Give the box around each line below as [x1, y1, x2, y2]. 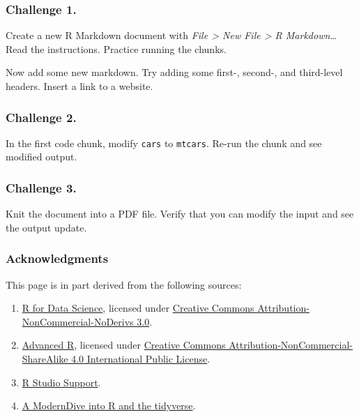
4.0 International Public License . [71, 351, 211, 366]
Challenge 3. [6, 179, 77, 196]
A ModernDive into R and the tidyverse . [22, 398, 196, 413]
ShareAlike [22, 351, 68, 366]
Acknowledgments [6, 250, 109, 267]
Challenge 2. [6, 108, 77, 126]
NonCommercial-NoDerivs [22, 314, 134, 328]
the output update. [6, 220, 87, 234]
